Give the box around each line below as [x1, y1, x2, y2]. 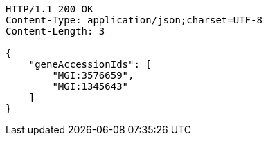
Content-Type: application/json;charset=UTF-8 [6, 15, 262, 26]
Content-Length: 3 [6, 26, 105, 37]
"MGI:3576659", [52, 70, 134, 81]
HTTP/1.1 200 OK [6, 3, 93, 15]
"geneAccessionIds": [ [28, 59, 152, 70]
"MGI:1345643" [52, 81, 129, 92]
